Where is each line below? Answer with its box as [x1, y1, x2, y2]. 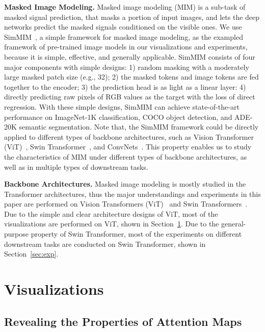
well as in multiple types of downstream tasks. [4, 161, 148, 172]
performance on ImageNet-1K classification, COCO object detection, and [4, 111, 232, 122]
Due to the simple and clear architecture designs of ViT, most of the [4, 208, 218, 219]
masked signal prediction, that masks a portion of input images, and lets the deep [4, 11, 260, 22]
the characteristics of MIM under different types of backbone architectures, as [4, 151, 247, 162]
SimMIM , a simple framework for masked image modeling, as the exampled [4, 31, 243, 42]
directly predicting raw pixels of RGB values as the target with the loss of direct [4, 91, 255, 102]
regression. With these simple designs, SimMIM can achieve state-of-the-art [4, 101, 240, 112]
